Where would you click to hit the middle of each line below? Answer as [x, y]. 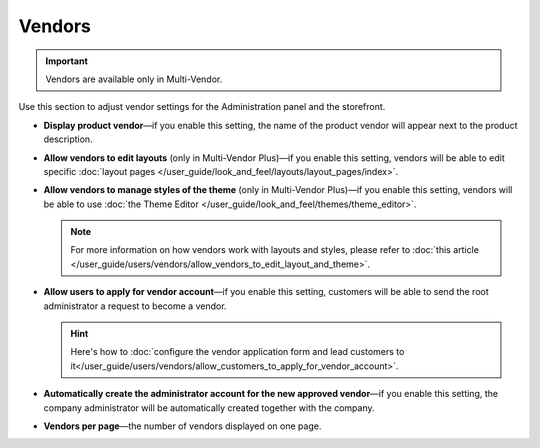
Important [67, 61]
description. [68, 139]
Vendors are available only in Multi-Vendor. [134, 79]
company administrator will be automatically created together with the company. [209, 407]
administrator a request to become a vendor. [135, 306]
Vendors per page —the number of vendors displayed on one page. [182, 426]
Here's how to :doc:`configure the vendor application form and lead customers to [237, 352]
